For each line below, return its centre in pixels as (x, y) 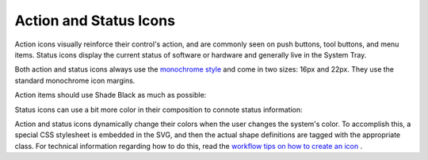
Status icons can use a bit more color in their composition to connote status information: (159, 110)
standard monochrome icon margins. (75, 80)
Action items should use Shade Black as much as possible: (111, 95)
